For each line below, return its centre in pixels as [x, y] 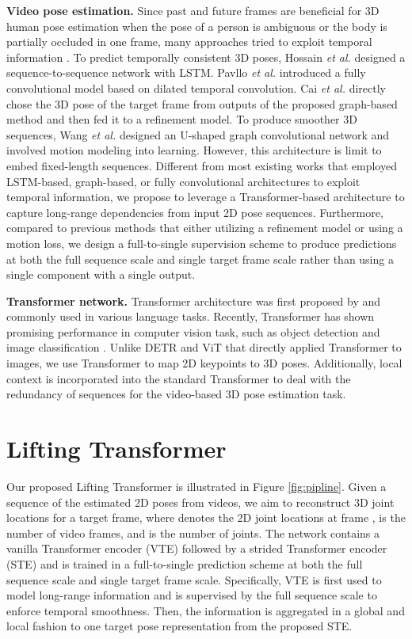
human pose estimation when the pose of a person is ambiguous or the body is [197, 26]
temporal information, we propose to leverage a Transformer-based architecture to [206, 197]
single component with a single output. [101, 274]
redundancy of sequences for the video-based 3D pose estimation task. [176, 394]
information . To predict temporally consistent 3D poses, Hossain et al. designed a [206, 57]
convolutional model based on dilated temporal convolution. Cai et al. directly [196, 87]
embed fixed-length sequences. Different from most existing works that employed [202, 165]
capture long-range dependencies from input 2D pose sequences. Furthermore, [195, 212]
